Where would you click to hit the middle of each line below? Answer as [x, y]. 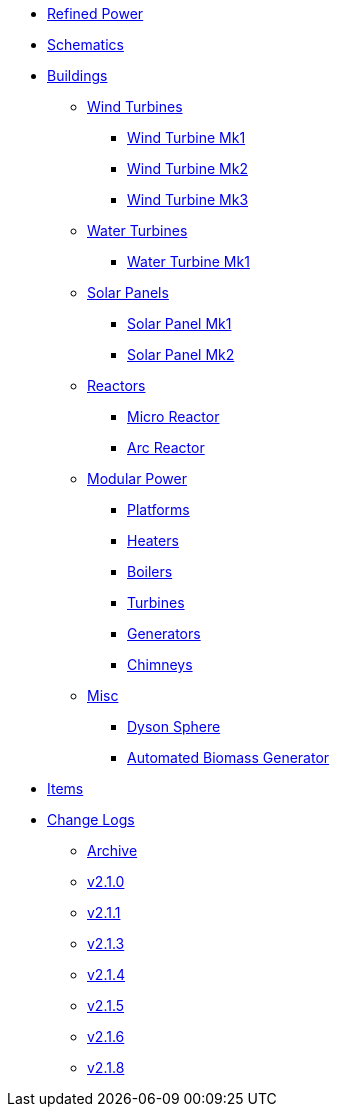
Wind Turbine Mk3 [188, 199]
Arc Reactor [166, 447]
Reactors [116, 385]
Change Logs [91, 819]
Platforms [158, 509]
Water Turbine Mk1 [188, 261]
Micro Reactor [173, 416]
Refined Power [95, 13]
